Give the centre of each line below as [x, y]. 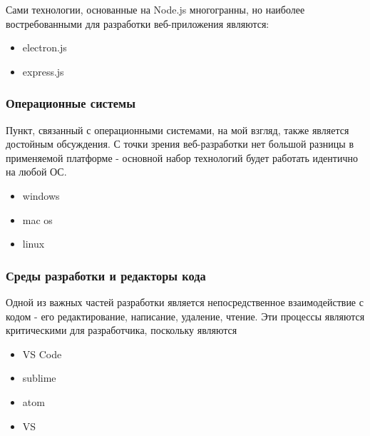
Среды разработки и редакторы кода [106, 275]
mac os [37, 219]
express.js [43, 71]
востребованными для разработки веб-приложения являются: [138, 23]
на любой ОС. [36, 172]
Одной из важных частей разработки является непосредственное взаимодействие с [185, 301]
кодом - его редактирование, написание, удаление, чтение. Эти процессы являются [185, 316]
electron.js [45, 47]
